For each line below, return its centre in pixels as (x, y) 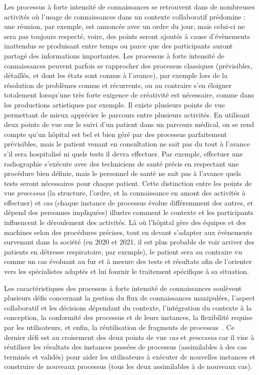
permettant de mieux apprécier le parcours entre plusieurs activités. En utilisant (127, 114)
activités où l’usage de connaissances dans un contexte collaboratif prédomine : (125, 16)
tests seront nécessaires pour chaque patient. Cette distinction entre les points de (128, 183)
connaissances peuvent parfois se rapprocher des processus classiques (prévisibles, (128, 65)
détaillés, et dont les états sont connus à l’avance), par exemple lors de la (116, 75)
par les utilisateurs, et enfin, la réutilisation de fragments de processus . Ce (119, 327)
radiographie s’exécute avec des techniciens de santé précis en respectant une (121, 163)
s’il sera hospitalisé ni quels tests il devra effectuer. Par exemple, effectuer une (123, 153)
